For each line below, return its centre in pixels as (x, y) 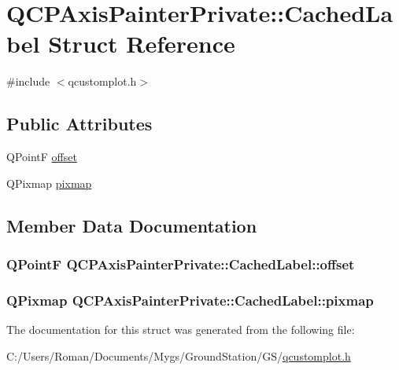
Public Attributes (79, 124)
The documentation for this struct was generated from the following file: (181, 330)
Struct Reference (142, 44)
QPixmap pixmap (49, 183)
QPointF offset (42, 157)
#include (28, 81)
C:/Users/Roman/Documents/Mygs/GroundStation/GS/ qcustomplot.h (179, 355)
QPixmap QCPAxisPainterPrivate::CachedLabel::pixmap (190, 300)
